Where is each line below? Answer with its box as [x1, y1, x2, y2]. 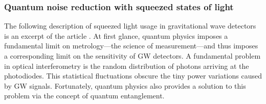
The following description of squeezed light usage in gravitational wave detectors [4, 20, 256, 31]
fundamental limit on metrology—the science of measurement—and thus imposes [4, 40, 258, 51]
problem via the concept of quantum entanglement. [4, 90, 165, 101]
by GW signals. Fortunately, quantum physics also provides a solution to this [4, 80, 246, 91]
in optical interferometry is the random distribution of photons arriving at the [4, 60, 249, 71]
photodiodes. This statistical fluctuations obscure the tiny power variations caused [4, 70, 262, 81]
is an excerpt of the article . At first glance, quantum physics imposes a [4, 30, 228, 41]
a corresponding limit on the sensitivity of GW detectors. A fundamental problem [4, 50, 261, 61]
